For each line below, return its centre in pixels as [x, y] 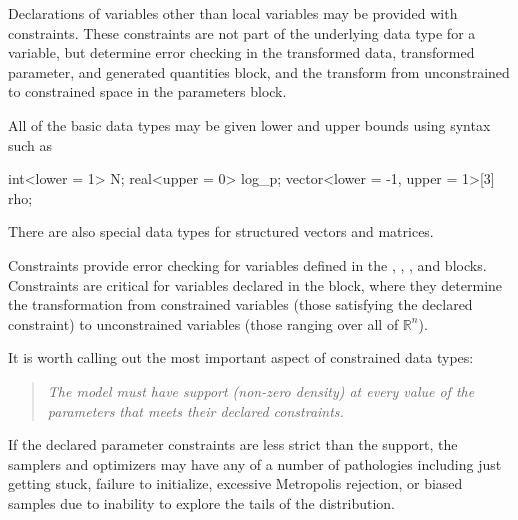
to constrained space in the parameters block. [147, 91]
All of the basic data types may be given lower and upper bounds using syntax [249, 124]
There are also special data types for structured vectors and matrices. [221, 231]
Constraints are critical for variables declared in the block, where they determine [255, 284]
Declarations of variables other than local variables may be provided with [233, 13]
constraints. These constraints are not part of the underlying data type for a [242, 32]
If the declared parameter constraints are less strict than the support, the [233, 444]
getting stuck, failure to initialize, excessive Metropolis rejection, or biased [235, 483]
